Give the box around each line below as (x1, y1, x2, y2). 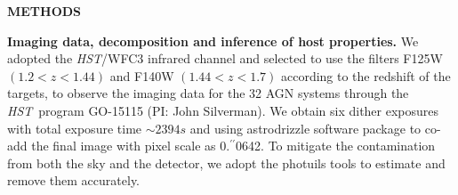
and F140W (109, 66, 174, 85)
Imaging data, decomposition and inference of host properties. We (7, 31, 419, 50)
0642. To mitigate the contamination (236, 136, 436, 155)
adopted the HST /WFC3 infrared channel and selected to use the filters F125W (7, 49, 443, 68)
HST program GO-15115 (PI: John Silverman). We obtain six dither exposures (7, 101, 439, 119)
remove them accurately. (7, 171, 141, 190)
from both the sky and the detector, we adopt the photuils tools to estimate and (7, 153, 446, 172)
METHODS (7, 2, 82, 20)
